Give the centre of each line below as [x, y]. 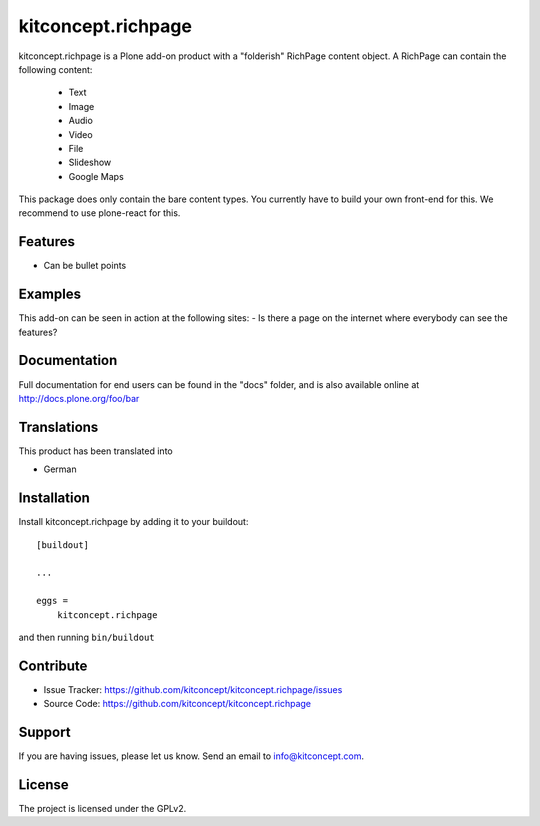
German [60, 469]
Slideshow [90, 162]
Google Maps [96, 176]
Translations [58, 426]
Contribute [53, 665]
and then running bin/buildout [86, 637]
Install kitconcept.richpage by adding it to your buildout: [133, 522]
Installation [54, 498]
